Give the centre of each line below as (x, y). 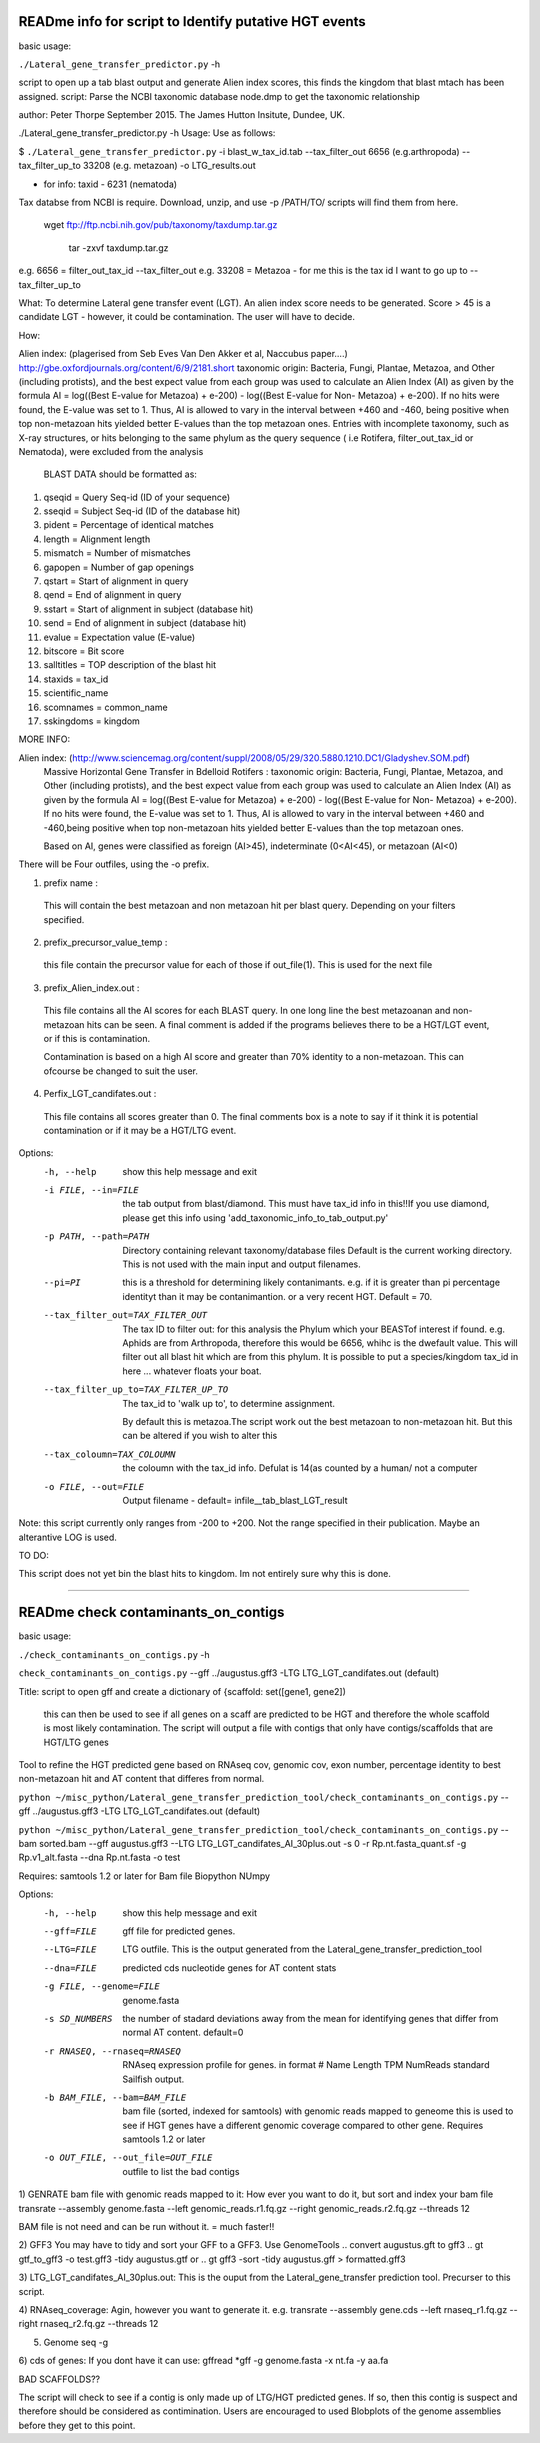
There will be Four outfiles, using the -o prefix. (114, 864)
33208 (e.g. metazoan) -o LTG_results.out (169, 166)
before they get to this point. (77, 2425)
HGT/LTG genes (76, 1742)
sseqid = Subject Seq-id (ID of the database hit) (142, 511)
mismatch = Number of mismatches (117, 553)
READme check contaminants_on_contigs (151, 1612)
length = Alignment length (97, 539)
